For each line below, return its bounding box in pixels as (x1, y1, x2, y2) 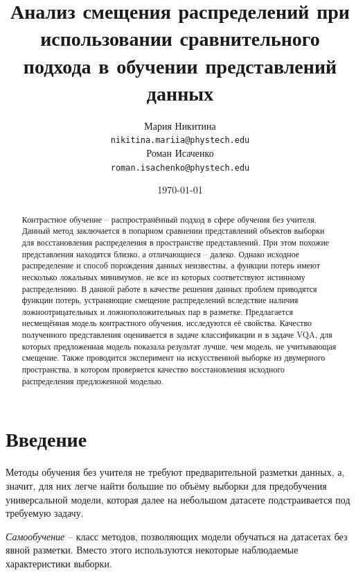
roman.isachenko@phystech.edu (110, 162, 250, 173)
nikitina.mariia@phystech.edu (110, 135, 250, 146)
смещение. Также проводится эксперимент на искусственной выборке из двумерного (21, 352, 326, 363)
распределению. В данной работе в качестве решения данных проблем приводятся (21, 282, 317, 294)
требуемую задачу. (6, 506, 84, 520)
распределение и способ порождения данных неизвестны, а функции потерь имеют (21, 259, 320, 271)
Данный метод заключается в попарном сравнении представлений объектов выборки (21, 225, 325, 237)
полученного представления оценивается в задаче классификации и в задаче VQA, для (21, 329, 332, 341)
